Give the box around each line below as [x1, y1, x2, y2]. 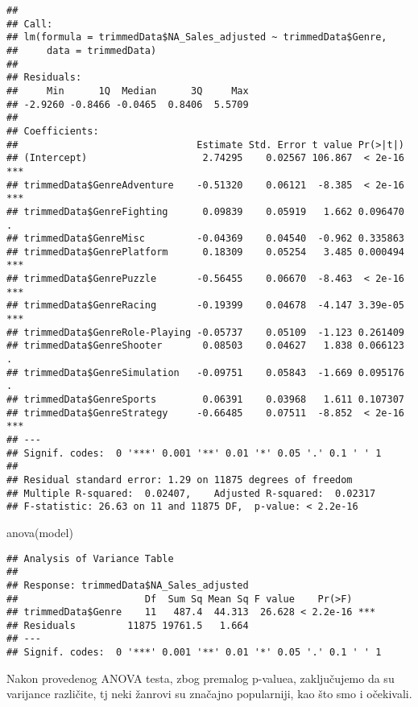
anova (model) [6, 523, 73, 540]
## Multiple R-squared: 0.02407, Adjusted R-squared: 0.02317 [6, 487, 376, 499]
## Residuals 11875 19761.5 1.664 [6, 619, 249, 631]
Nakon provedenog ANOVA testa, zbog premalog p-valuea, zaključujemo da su [6, 669, 395, 686]
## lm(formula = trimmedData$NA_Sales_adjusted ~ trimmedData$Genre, [6, 31, 387, 43]
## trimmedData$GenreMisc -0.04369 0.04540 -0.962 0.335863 [6, 233, 404, 245]
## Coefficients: [6, 125, 99, 137]
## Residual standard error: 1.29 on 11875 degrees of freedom [6, 473, 353, 486]
